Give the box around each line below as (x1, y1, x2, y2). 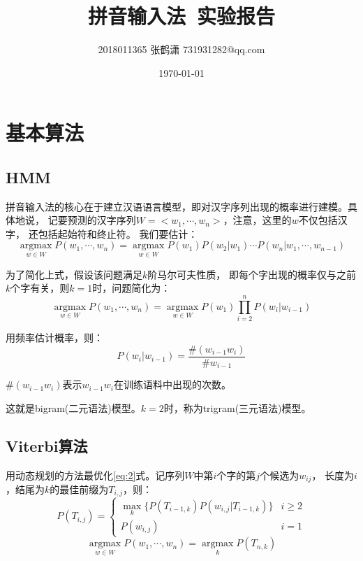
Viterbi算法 (6, 434, 88, 456)
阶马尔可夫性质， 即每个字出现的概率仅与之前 (147, 267, 356, 281)
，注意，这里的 (223, 213, 292, 227)
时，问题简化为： (92, 280, 171, 295)
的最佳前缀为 (50, 481, 109, 496)
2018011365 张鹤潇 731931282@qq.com (98, 42, 265, 57)
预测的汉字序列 (67, 213, 136, 227)
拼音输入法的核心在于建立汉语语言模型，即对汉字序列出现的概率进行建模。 (6, 199, 348, 213)
